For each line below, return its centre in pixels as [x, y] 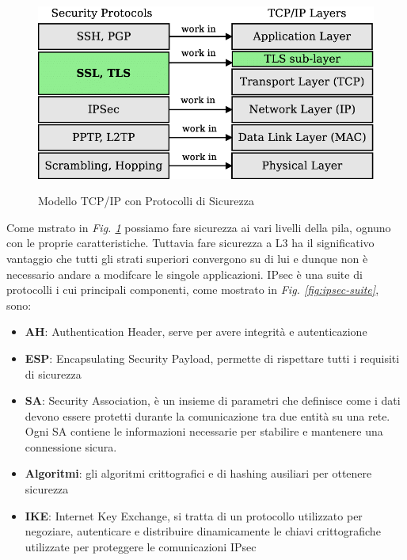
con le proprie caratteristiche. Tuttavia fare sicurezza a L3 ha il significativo [190, 243]
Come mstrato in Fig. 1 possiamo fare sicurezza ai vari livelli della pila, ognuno [199, 227]
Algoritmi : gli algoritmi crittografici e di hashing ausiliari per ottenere [198, 473]
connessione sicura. [71, 446]
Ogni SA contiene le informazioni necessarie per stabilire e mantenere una [204, 431]
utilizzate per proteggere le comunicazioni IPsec [141, 546]
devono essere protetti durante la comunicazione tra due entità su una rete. [207, 415]
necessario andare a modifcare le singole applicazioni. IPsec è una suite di [184, 274]
